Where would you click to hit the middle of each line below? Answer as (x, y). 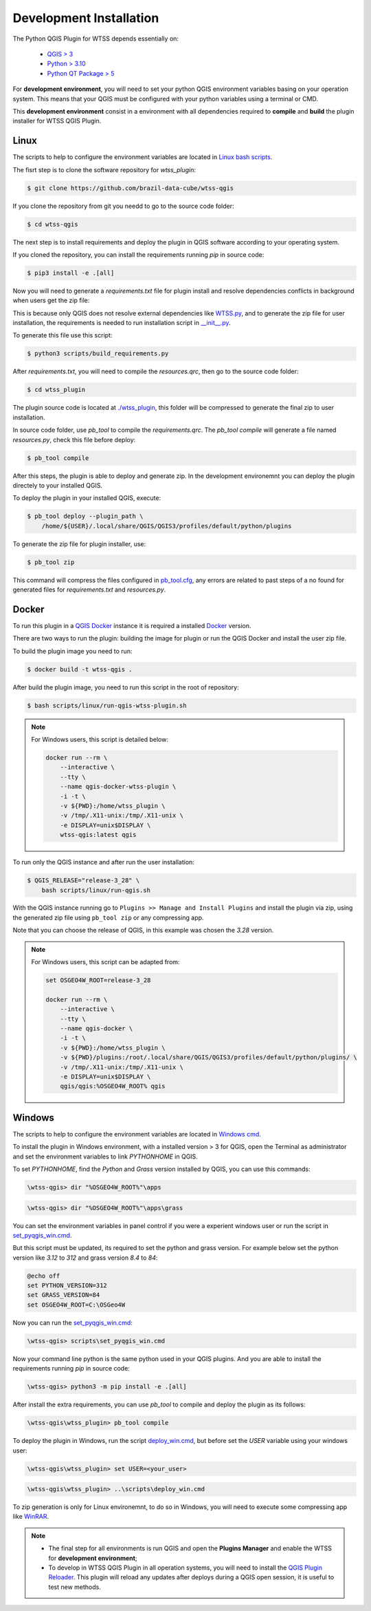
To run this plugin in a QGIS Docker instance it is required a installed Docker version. (132, 625)
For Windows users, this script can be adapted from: (105, 962)
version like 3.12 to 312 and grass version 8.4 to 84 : (85, 1258)
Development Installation (86, 18)
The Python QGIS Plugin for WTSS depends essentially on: (95, 39)
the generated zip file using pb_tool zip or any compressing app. (108, 917)
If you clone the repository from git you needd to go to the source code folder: (123, 206)
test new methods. (75, 1587)
